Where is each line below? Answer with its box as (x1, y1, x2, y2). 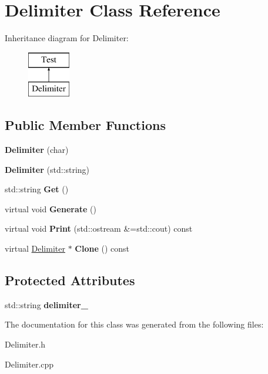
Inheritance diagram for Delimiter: (5, 32, 129, 44)
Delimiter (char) (5, 143, 69, 156)
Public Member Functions (5, 116, 166, 134)
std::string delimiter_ (5, 298, 88, 310)
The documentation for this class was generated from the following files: (5, 318, 264, 330)
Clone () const (75, 242, 129, 255)
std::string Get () (5, 183, 69, 195)
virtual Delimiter (5, 242, 65, 255)
